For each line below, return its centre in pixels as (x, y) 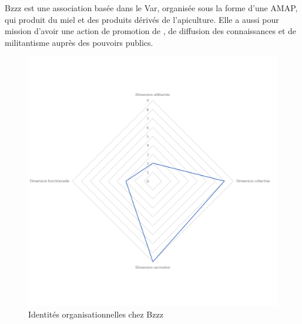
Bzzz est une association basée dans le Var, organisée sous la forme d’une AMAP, (151, 8)
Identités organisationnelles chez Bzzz (96, 314)
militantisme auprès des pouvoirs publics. (79, 42)
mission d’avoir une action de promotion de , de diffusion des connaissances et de (151, 31)
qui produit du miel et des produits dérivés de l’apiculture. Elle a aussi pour (142, 19)
